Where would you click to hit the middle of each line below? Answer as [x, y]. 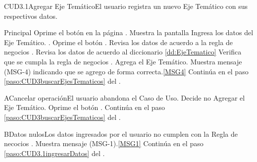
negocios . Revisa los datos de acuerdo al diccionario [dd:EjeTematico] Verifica [123, 52]
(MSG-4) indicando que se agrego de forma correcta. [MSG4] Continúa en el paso [126, 71]
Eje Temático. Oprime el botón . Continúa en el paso [85, 107]
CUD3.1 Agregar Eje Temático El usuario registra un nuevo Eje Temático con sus [126, 6]
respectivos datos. [31, 16]
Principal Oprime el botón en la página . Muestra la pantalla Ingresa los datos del [129, 32]
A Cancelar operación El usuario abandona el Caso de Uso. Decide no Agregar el [125, 97]
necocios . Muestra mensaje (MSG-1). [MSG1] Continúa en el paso [104, 143]
